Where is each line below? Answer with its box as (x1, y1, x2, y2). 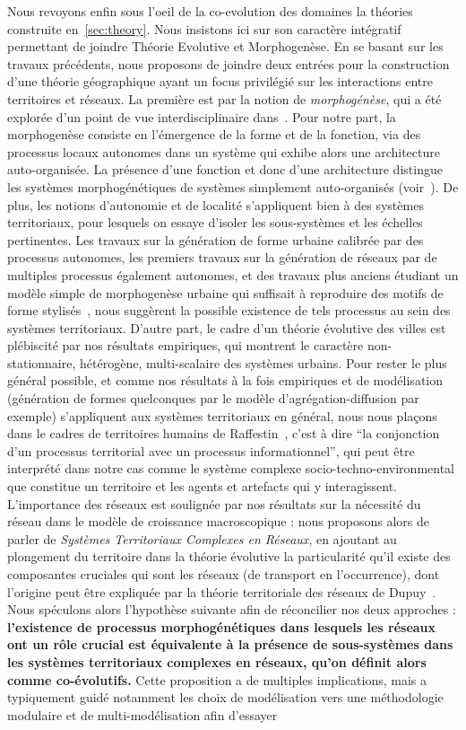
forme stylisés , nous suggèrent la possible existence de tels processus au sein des (7, 301, 451, 320)
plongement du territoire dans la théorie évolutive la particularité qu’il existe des (7, 547, 451, 566)
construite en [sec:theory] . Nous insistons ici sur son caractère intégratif (7, 19, 401, 38)
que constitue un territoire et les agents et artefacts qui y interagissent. (7, 477, 398, 496)
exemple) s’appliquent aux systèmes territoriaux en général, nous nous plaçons (7, 406, 437, 425)
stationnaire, (7, 353, 76, 372)
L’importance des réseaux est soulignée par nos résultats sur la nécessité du (7, 494, 421, 513)
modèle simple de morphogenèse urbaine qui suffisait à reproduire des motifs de (7, 283, 444, 302)
